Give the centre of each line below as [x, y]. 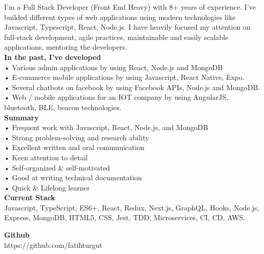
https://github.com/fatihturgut [53, 245]
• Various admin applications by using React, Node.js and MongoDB [114, 67]
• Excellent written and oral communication [74, 147]
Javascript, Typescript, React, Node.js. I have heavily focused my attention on [127, 27]
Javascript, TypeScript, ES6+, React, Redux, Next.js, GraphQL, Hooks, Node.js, [132, 207]
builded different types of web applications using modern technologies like [120, 17]
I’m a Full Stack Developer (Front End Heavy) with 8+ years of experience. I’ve [130, 7]
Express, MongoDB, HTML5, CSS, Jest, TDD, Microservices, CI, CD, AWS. [125, 217]
